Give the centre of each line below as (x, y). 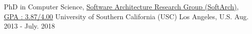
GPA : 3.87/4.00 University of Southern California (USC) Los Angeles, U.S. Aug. (126, 16)
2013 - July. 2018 (29, 26)
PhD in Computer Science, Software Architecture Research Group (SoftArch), (121, 6)
